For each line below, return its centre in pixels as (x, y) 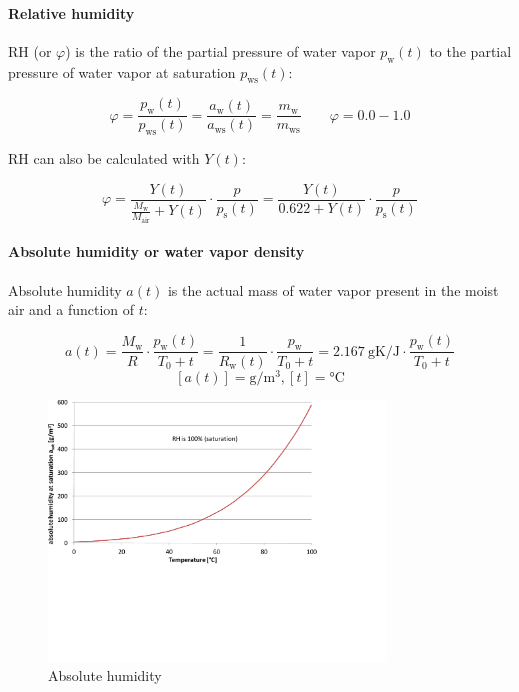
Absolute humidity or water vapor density (156, 251)
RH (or (30, 50)
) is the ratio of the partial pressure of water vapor (220, 50)
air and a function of (71, 309)
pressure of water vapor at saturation (122, 71)
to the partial (470, 50)
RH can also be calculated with (104, 158)
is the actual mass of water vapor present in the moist (333, 289)
